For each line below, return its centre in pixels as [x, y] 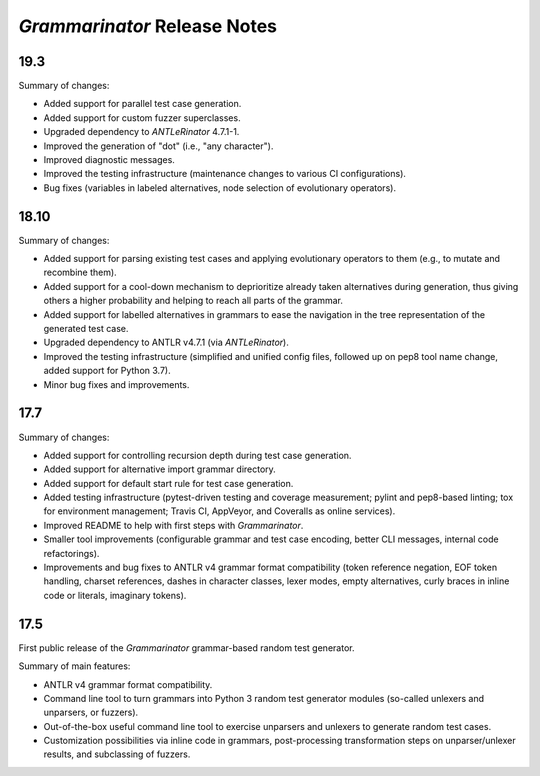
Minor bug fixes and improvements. [116, 384]
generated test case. [86, 329]
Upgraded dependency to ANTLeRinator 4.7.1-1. [141, 132]
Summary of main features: [74, 666]
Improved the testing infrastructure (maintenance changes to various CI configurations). [225, 174]
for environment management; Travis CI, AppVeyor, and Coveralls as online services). [219, 511]
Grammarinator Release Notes [148, 26]
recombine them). [80, 272]
